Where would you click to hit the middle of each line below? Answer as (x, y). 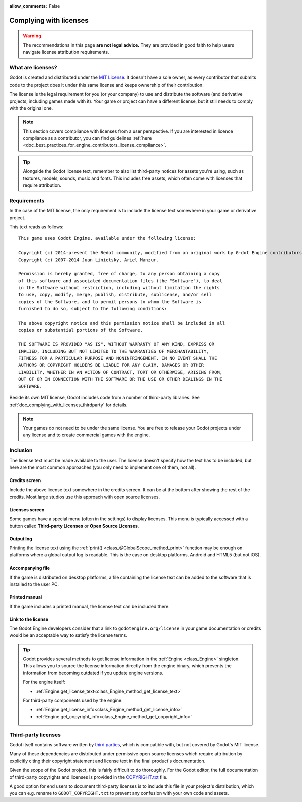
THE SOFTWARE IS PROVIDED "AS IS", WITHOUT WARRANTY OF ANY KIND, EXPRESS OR (117, 344)
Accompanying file (30, 568)
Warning (32, 36)
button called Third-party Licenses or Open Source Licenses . (74, 526)
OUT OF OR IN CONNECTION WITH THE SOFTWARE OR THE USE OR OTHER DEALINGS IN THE (121, 379)
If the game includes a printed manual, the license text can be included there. (89, 606)
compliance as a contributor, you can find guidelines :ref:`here (87, 138)
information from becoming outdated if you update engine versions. (93, 673)
